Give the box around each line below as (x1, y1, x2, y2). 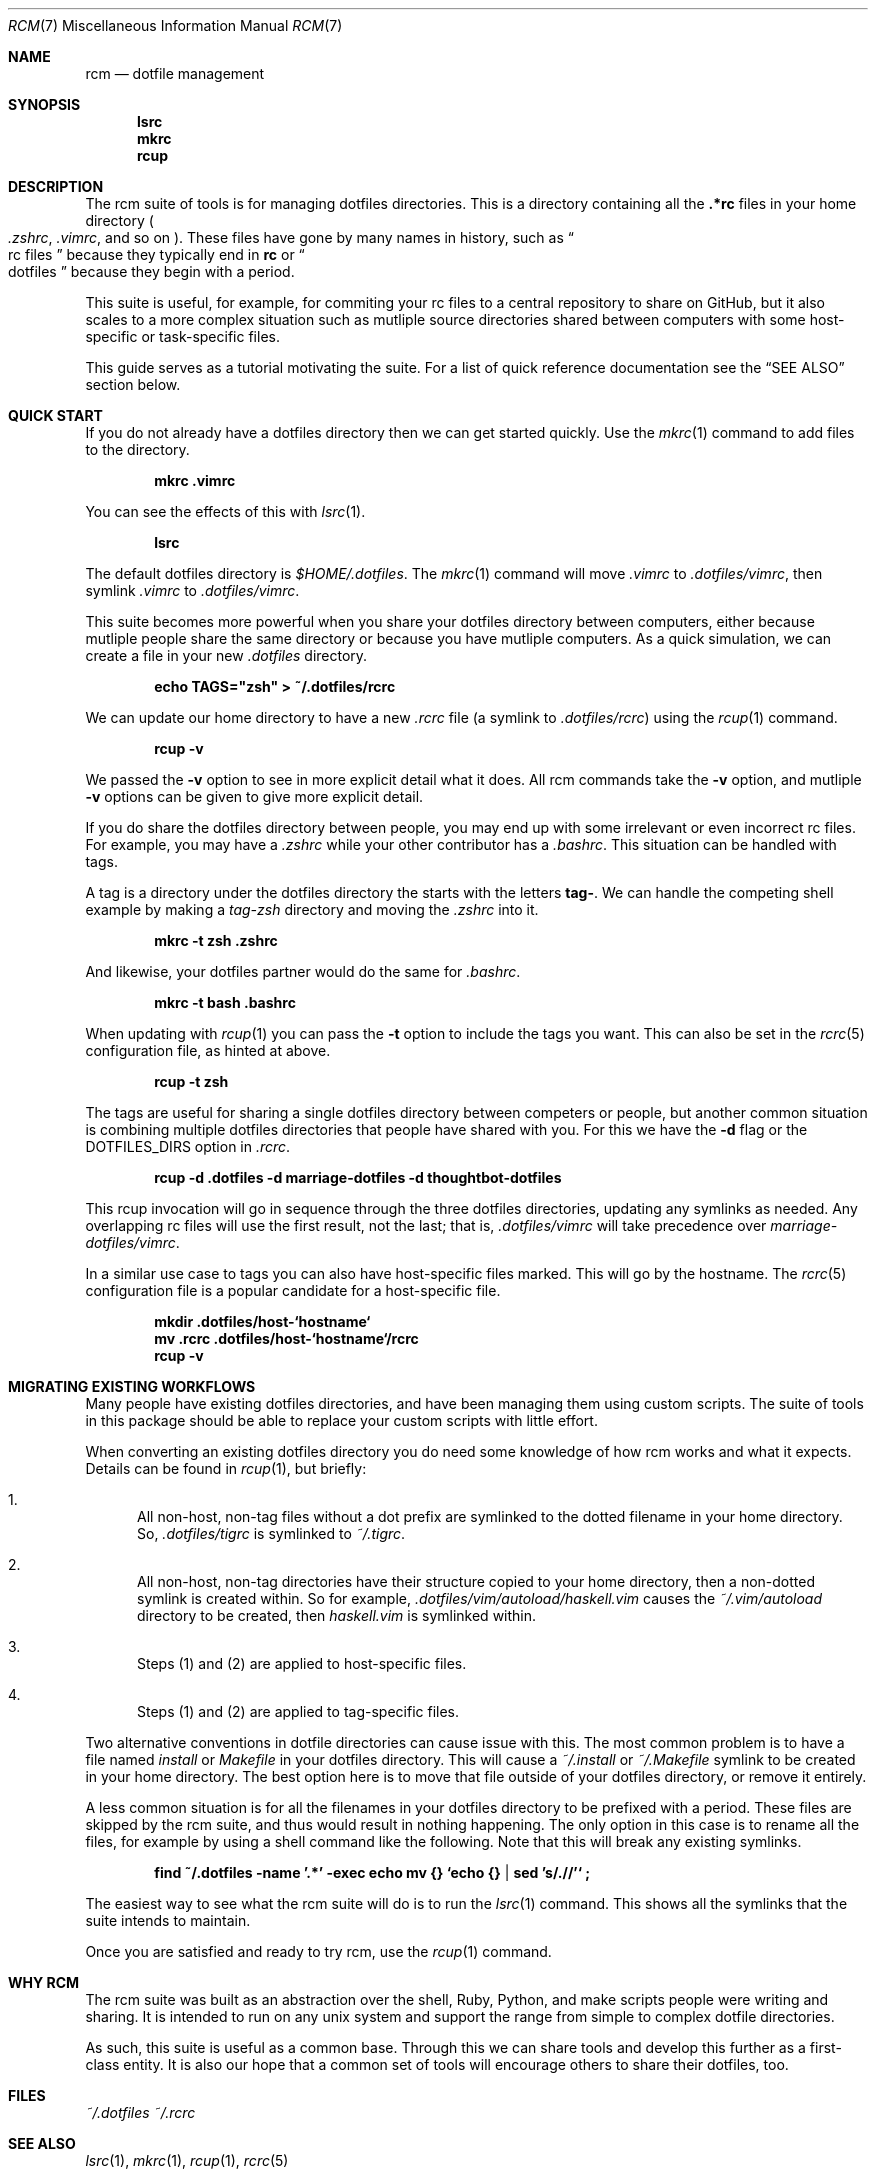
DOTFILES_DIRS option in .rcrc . (85, 1138, 291, 1155)
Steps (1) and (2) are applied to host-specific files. (137, 1655, 467, 1672)
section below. (85, 376, 181, 393)
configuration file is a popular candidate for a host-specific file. (85, 1282, 501, 1299)
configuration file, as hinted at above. (85, 1042, 331, 1059)
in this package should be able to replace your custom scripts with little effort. (85, 1412, 598, 1429)
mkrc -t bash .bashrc (154, 994, 296, 1011)
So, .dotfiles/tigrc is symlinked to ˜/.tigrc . (137, 1525, 406, 1542)
